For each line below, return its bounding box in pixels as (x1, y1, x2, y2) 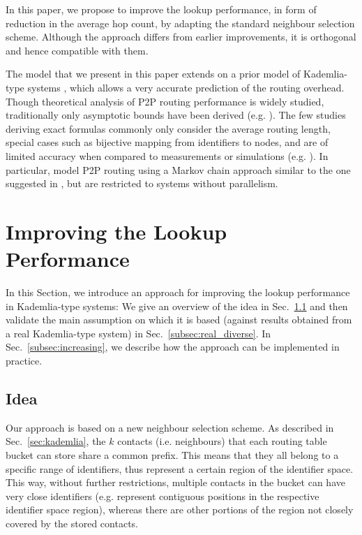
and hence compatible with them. (6, 43, 149, 57)
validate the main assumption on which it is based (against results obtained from (6, 312, 352, 327)
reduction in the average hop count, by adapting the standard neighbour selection (6, 15, 355, 30)
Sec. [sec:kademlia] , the (6, 434, 106, 448)
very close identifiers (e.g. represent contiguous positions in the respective (6, 488, 319, 503)
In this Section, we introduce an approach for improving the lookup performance (6, 285, 350, 300)
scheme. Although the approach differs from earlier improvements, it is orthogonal (6, 29, 356, 44)
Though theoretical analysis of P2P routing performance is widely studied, (6, 94, 324, 108)
